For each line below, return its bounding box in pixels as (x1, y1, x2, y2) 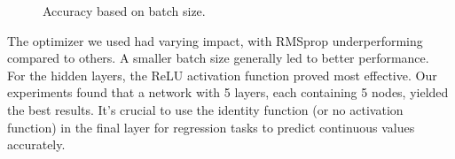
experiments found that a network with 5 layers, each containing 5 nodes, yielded (7, 83, 449, 102)
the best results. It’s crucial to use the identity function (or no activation (7, 100, 404, 118)
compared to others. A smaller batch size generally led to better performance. (7, 49, 429, 67)
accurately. (7, 135, 66, 154)
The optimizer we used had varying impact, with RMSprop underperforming (7, 31, 423, 49)
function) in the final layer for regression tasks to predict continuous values (7, 117, 415, 136)
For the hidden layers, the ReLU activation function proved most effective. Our (7, 65, 437, 84)
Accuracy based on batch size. (43, 2, 206, 19)
